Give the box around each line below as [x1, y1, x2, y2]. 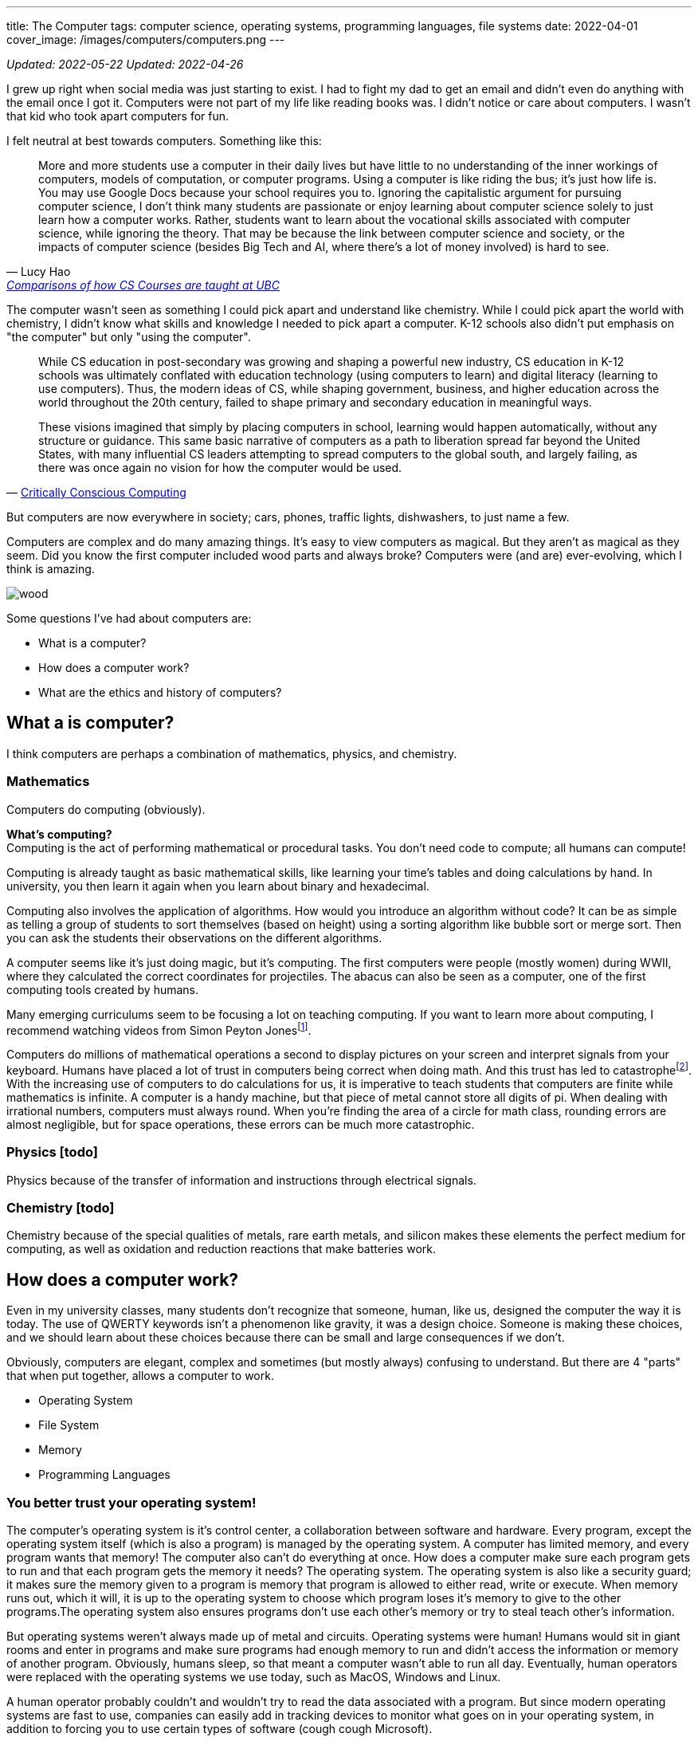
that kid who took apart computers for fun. [6, 109, 229, 123]
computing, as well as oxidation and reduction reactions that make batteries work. [6, 1242, 436, 1256]
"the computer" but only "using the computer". [6, 330, 251, 344]
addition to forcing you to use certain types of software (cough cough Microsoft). [6, 1722, 433, 1735]
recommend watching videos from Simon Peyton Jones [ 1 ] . [6, 1020, 312, 1037]
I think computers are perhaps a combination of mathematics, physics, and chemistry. [6, 746, 457, 760]
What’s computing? [6, 827, 112, 841]
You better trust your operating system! [6, 1494, 257, 1511]
